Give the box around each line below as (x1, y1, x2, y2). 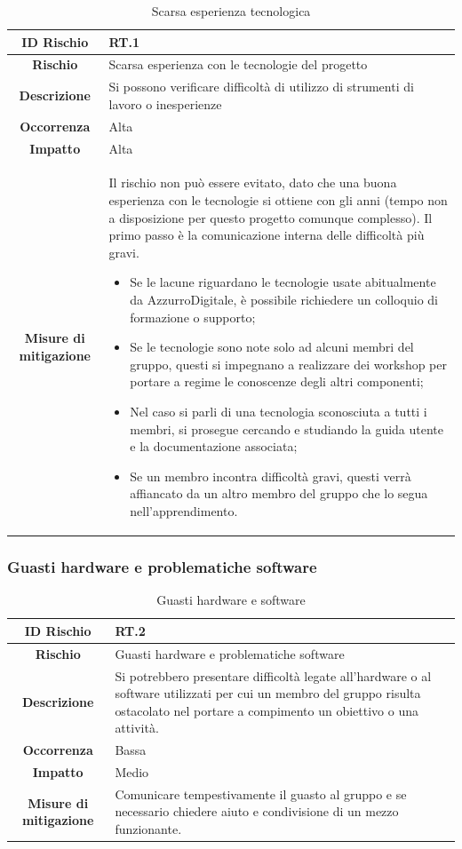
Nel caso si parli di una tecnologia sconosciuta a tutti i (130, 401, 427, 420)
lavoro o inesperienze (108, 94, 222, 113)
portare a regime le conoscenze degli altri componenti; (130, 372, 424, 391)
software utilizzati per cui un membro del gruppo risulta (115, 684, 421, 702)
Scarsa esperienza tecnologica (151, 2, 311, 20)
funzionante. (115, 820, 182, 837)
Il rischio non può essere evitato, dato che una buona (108, 173, 397, 192)
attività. (115, 718, 159, 737)
